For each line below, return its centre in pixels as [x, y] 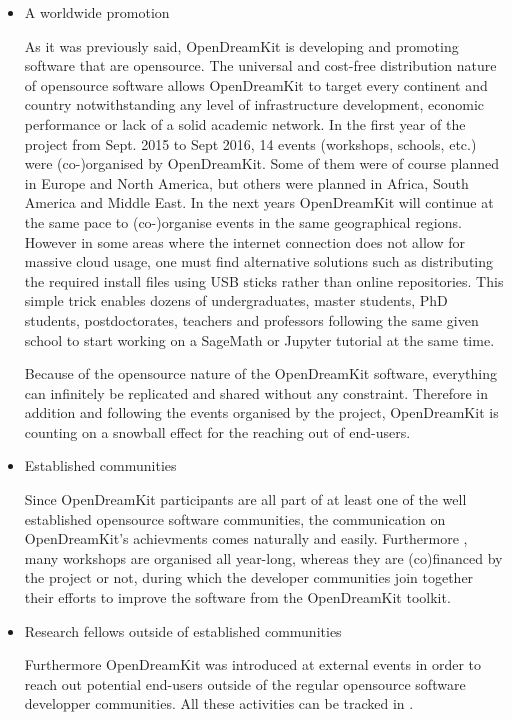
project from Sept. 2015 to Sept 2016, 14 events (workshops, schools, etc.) [250, 143]
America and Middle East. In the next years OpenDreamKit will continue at [259, 202]
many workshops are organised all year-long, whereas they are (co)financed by [263, 557]
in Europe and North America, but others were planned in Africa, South [246, 182]
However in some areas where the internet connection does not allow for [244, 241]
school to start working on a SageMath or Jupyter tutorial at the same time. [259, 339]
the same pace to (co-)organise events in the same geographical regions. [243, 221]
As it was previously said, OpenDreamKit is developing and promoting [241, 45]
